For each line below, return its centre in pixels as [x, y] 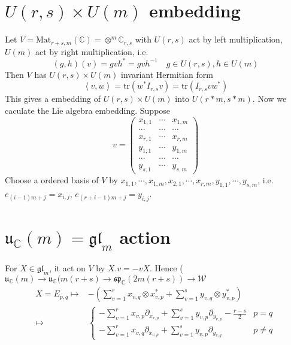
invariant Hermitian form [167, 74]
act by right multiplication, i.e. [92, 51]
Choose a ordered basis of [52, 180]
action [145, 237]
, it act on [67, 267]
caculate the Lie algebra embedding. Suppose [88, 110]
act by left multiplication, [236, 39]
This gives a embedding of [53, 99]
